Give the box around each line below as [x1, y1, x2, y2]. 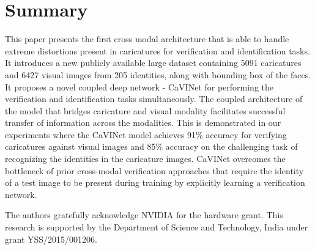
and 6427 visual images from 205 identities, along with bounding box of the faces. [5, 68, 311, 81]
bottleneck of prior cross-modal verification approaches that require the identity [5, 164, 304, 177]
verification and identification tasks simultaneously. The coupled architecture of [5, 92, 303, 105]
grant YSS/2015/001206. [5, 232, 97, 245]
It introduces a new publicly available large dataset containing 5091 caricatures [5, 56, 302, 69]
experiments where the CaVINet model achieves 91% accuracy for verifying [5, 128, 287, 141]
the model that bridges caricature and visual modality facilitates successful [5, 104, 286, 117]
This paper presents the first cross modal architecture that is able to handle [5, 32, 289, 45]
